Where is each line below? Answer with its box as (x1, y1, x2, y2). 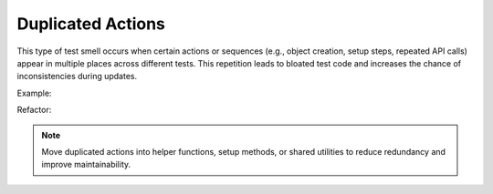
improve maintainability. (41, 159, 131, 170)
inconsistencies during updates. (16, 71, 138, 82)
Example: (16, 87, 52, 98)
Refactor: (16, 105, 52, 116)
